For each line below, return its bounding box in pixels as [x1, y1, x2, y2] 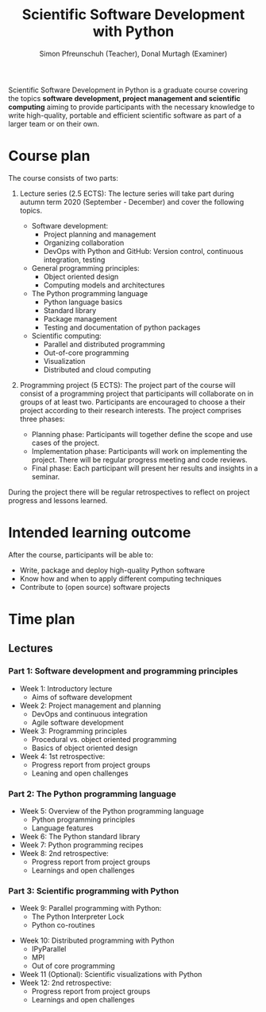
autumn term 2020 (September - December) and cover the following [19, 197, 245, 206]
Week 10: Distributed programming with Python [19, 936, 175, 945]
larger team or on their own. [8, 119, 99, 128]
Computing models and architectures [43, 280, 165, 290]
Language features [31, 822, 94, 833]
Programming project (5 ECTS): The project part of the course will [19, 380, 236, 389]
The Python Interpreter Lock [31, 912, 125, 921]
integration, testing [43, 255, 106, 264]
